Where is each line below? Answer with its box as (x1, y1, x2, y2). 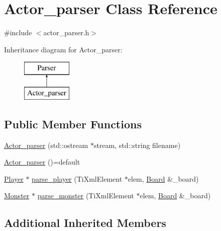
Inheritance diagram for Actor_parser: (4, 44, 123, 54)
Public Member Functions (4, 116, 142, 131)
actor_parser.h (43, 27, 89, 38)
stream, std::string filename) (93, 139, 181, 150)
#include (4, 27, 32, 38)
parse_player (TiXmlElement (32, 173, 123, 184)
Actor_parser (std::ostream (4, 139, 88, 150)
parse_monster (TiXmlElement (37, 190, 134, 201)
